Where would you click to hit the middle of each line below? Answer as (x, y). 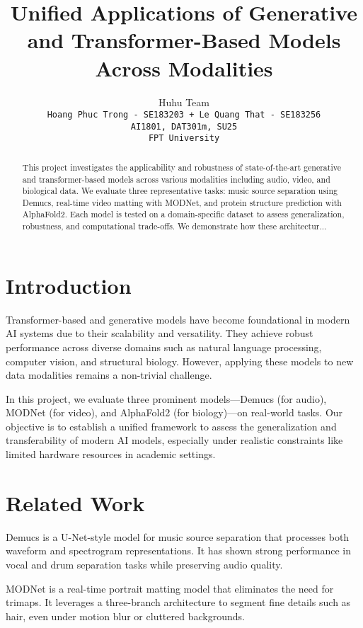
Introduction (69, 285)
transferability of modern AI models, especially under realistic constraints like (174, 440)
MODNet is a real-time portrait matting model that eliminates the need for (170, 588)
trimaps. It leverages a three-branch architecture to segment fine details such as (178, 602)
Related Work (75, 502)
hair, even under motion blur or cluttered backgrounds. (125, 616)
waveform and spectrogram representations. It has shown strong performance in (179, 550)
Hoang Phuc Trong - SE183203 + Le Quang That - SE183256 (184, 115)
